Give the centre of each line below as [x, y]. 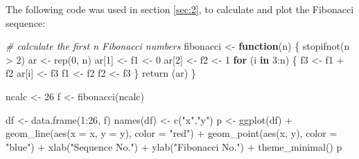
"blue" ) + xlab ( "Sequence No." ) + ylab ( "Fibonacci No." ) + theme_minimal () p [174, 146]
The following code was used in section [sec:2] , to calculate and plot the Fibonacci [180, 9]
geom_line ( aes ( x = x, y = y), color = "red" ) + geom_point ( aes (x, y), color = [172, 133]
